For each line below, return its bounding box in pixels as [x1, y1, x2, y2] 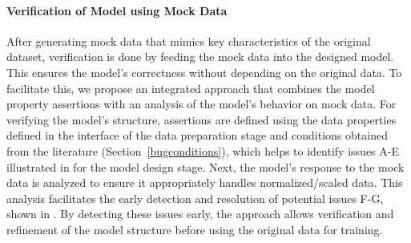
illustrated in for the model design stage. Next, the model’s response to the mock [6, 158, 405, 175]
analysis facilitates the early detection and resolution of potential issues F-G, [6, 189, 384, 206]
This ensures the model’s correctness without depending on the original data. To [6, 63, 402, 80]
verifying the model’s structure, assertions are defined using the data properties [6, 111, 397, 128]
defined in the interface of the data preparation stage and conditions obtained [6, 127, 388, 144]
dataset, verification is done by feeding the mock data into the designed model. [6, 48, 394, 65]
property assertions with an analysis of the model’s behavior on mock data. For [6, 95, 397, 112]
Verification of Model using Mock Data [6, 2, 228, 18]
